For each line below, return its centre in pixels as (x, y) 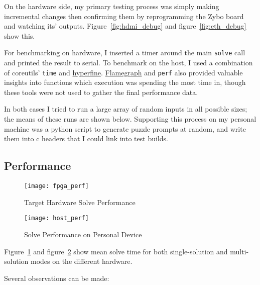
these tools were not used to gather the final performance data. (101, 92)
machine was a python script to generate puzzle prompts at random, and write (125, 128)
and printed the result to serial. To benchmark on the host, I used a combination (128, 63)
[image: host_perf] (56, 218)
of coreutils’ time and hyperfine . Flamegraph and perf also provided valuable (123, 72)
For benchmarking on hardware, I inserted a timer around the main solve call (125, 53)
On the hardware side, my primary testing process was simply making (112, 6)
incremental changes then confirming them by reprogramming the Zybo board (124, 16)
